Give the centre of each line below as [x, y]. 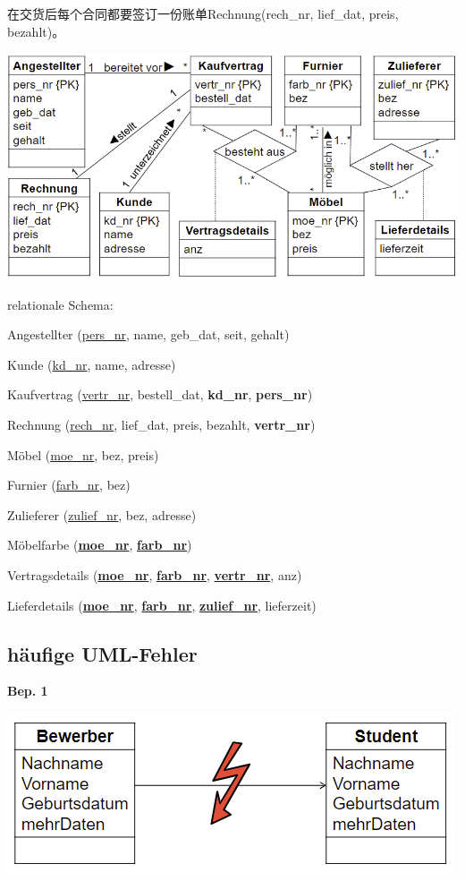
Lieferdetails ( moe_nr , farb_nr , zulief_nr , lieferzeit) [162, 605]
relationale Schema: [60, 304]
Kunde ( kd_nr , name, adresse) [92, 364]
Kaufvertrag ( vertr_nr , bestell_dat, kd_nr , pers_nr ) [160, 394]
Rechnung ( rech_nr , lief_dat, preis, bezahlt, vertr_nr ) [161, 425]
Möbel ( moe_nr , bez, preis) [83, 454]
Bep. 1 [28, 691]
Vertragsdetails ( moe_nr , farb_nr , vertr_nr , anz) [155, 575]
